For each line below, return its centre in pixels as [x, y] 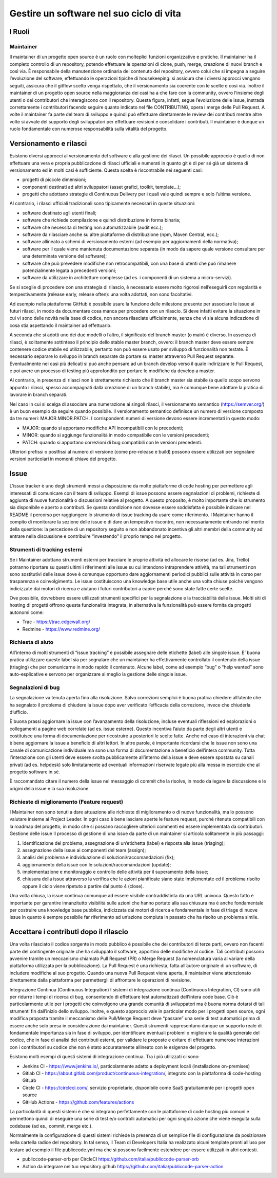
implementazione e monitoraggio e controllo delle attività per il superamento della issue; [115, 872]
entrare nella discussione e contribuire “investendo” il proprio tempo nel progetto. [96, 536]
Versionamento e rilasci [48, 144]
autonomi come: [27, 612]
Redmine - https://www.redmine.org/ [61, 629]
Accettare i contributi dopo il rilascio [69, 932]
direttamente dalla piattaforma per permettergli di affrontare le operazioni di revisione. [100, 980]
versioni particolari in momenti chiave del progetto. [63, 459]
